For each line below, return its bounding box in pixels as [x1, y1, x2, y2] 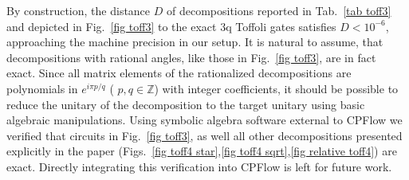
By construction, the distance [6, 2, 151, 18]
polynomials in [6, 80, 78, 96]
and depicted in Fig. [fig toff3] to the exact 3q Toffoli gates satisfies [6, 18, 336, 34]
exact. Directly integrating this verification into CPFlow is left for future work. [6, 158, 392, 174]
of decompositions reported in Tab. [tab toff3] [166, 2, 391, 18]
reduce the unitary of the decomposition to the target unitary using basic [6, 96, 365, 112]
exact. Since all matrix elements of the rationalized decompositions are [6, 65, 352, 81]
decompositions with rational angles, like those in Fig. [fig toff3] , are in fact [6, 49, 376, 65]
